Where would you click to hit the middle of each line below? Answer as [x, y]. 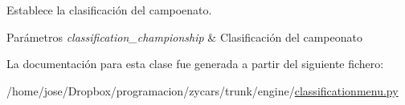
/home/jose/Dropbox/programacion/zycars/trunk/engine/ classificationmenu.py [202, 90]
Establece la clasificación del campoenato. [109, 10]
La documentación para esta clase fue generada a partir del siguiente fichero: [195, 64]
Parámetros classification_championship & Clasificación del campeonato [184, 36]
